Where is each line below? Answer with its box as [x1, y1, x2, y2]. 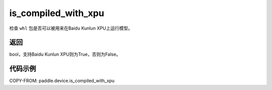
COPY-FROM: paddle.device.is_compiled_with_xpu [9, 78, 115, 84]
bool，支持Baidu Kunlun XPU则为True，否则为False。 [9, 51, 121, 57]
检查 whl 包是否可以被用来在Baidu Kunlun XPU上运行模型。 [9, 25, 133, 31]
